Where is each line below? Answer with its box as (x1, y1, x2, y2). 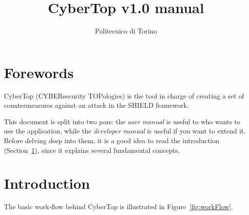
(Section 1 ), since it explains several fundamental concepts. (4, 145, 180, 155)
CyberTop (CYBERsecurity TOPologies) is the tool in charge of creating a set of (4, 90, 244, 100)
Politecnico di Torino (95, 26, 157, 36)
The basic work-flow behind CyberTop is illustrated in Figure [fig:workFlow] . (4, 201, 233, 212)
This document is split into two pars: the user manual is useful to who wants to (4, 116, 241, 126)
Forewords (4, 62, 74, 82)
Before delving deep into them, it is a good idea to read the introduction (4, 135, 219, 146)
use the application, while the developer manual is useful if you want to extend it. (4, 126, 246, 136)
